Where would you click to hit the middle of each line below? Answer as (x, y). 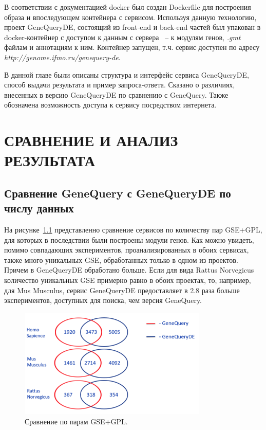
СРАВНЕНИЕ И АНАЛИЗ (91, 140)
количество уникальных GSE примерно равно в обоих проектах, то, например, (128, 280)
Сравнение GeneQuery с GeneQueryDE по (118, 193)
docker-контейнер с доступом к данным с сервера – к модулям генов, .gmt (122, 37)
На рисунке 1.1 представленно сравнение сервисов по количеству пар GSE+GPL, (133, 230)
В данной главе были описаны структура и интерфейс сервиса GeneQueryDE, (127, 74)
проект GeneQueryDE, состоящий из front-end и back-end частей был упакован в (132, 27)
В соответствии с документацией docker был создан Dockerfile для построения (128, 7)
